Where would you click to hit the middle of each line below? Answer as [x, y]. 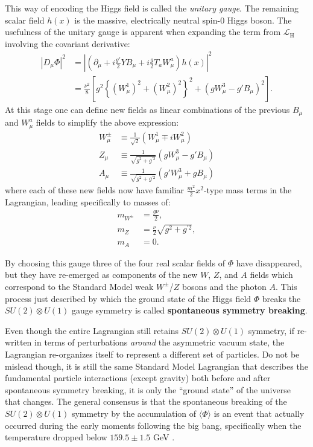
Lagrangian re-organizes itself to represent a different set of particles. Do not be [152, 354]
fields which [271, 275]
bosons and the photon [224, 286]
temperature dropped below [56, 437]
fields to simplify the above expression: [107, 122]
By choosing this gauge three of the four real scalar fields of [115, 262]
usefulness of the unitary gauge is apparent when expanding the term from [143, 32]
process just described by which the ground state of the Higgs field [128, 298]
